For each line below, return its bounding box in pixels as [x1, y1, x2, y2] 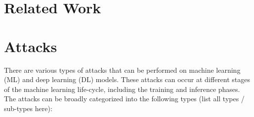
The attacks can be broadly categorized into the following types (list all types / [4, 93, 245, 104]
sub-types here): [4, 103, 52, 113]
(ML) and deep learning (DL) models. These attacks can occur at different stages [4, 74, 251, 85]
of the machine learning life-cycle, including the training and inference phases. [4, 84, 240, 94]
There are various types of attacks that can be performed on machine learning [4, 64, 241, 75]
